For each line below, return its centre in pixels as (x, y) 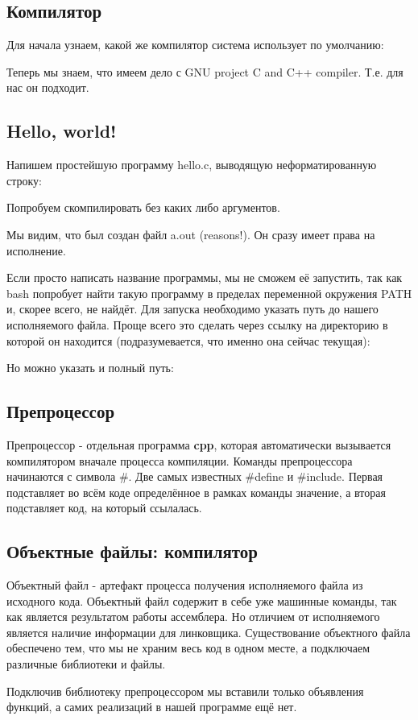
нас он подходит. (48, 87)
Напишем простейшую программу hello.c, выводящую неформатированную (192, 165)
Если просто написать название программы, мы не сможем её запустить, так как (205, 277)
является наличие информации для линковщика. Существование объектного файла (209, 632)
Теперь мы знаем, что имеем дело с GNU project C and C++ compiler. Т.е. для (205, 71)
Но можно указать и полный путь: (90, 368)
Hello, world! (62, 131)
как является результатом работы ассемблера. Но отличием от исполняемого (193, 617)
